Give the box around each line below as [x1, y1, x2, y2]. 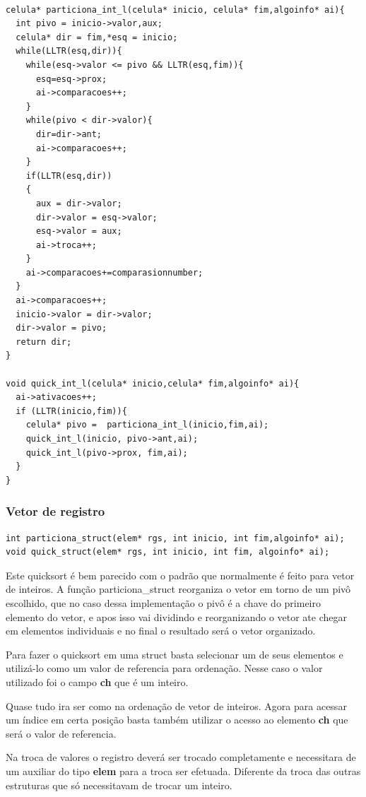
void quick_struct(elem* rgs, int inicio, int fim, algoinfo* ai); [6, 547, 330, 557]
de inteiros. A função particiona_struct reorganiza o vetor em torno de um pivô [6, 581, 351, 596]
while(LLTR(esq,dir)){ [16, 46, 122, 57]
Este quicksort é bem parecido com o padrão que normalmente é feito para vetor [6, 567, 355, 582]
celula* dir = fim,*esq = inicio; [16, 32, 178, 42]
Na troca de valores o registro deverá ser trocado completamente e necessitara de [6, 750, 356, 764]
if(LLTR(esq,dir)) [25, 170, 112, 181]
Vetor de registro [6, 502, 105, 520]
